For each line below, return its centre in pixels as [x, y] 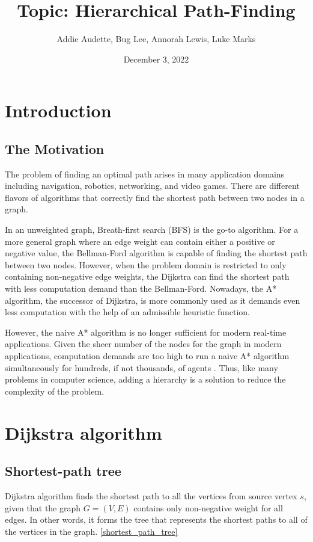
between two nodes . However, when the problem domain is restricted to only [146, 264]
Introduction [58, 110]
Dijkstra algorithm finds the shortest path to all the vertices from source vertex [151, 495]
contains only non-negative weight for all [208, 507]
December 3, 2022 [156, 59]
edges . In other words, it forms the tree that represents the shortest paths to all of [156, 519]
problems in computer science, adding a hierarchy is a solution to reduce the [145, 379]
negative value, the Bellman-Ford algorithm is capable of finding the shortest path [156, 253]
